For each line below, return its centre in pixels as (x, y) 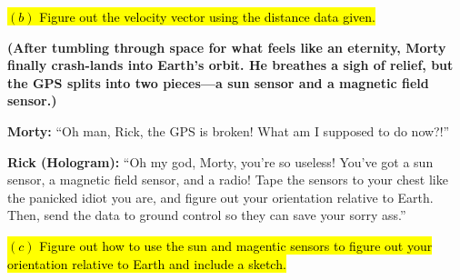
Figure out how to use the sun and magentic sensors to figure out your (236, 245)
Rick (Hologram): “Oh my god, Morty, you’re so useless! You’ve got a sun (220, 161)
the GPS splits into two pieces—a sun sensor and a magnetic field (218, 82)
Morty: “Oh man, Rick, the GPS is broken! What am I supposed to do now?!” (229, 130)
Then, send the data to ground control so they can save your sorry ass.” (207, 215)
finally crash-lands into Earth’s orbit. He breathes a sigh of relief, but (230, 65)
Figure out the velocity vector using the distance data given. (208, 16)
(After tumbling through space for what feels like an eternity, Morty (227, 47)
